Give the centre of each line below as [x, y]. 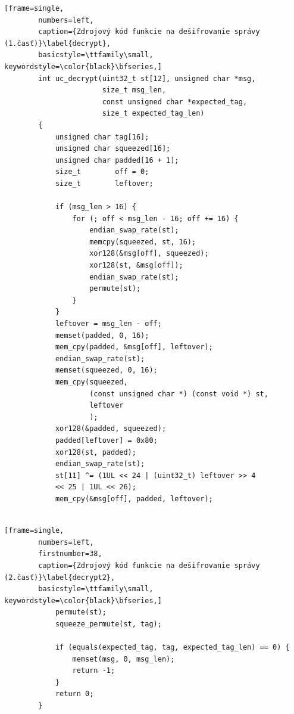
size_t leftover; [104, 183]
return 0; [74, 694]
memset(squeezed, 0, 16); [106, 370]
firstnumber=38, [70, 554]
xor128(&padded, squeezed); [111, 429]
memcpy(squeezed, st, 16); [143, 242]
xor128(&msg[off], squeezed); [149, 254]
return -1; [94, 671]
